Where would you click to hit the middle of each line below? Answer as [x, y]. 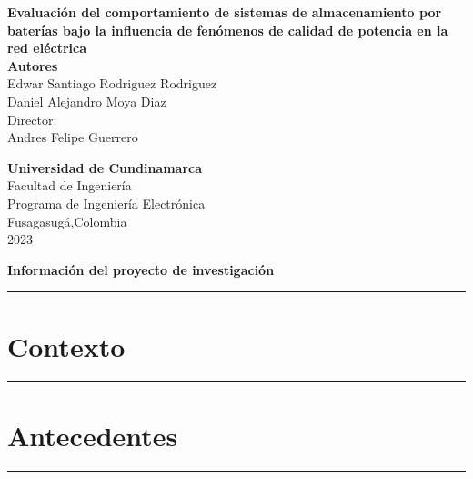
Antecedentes [93, 435]
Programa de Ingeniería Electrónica [106, 203]
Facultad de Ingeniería [70, 185]
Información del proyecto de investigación [141, 269]
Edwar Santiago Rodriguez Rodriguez [112, 83]
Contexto [66, 346]
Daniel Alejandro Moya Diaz [87, 101]
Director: [32, 119]
